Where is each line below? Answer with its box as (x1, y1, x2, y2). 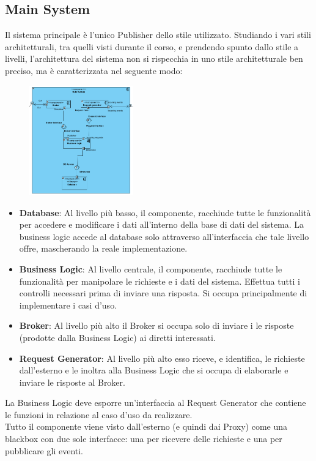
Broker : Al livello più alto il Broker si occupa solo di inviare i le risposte (19, 319, 294, 332)
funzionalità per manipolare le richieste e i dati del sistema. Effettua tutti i (19, 274, 300, 287)
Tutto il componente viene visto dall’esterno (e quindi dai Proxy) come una (5, 420, 288, 433)
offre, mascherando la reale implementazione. (19, 242, 188, 255)
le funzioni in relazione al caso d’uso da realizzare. (5, 408, 193, 421)
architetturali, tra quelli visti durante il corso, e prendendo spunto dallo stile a (5, 40, 299, 53)
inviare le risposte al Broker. (19, 375, 125, 388)
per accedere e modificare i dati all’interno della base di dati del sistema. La (19, 218, 304, 231)
